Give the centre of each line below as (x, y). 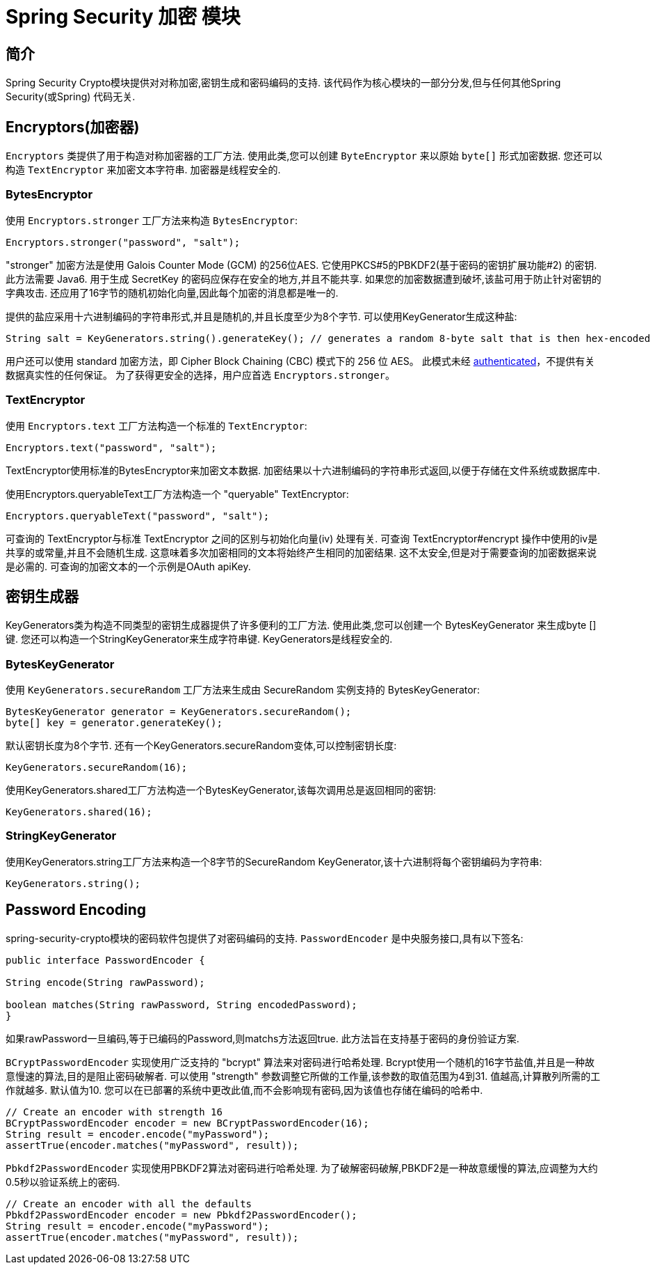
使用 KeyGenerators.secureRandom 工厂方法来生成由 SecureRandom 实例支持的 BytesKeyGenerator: (243, 690)
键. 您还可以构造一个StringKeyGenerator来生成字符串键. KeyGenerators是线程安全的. (199, 639)
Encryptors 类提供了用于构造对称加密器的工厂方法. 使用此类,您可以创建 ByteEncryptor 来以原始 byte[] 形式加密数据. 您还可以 (304, 156)
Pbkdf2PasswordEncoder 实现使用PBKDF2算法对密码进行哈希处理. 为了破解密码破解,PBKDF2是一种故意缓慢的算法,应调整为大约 (302, 1168)
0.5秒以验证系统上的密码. (63, 1182)
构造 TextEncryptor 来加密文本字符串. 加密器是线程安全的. (143, 170)
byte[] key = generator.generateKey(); (114, 723)
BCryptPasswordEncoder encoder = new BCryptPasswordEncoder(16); (187, 1123)
